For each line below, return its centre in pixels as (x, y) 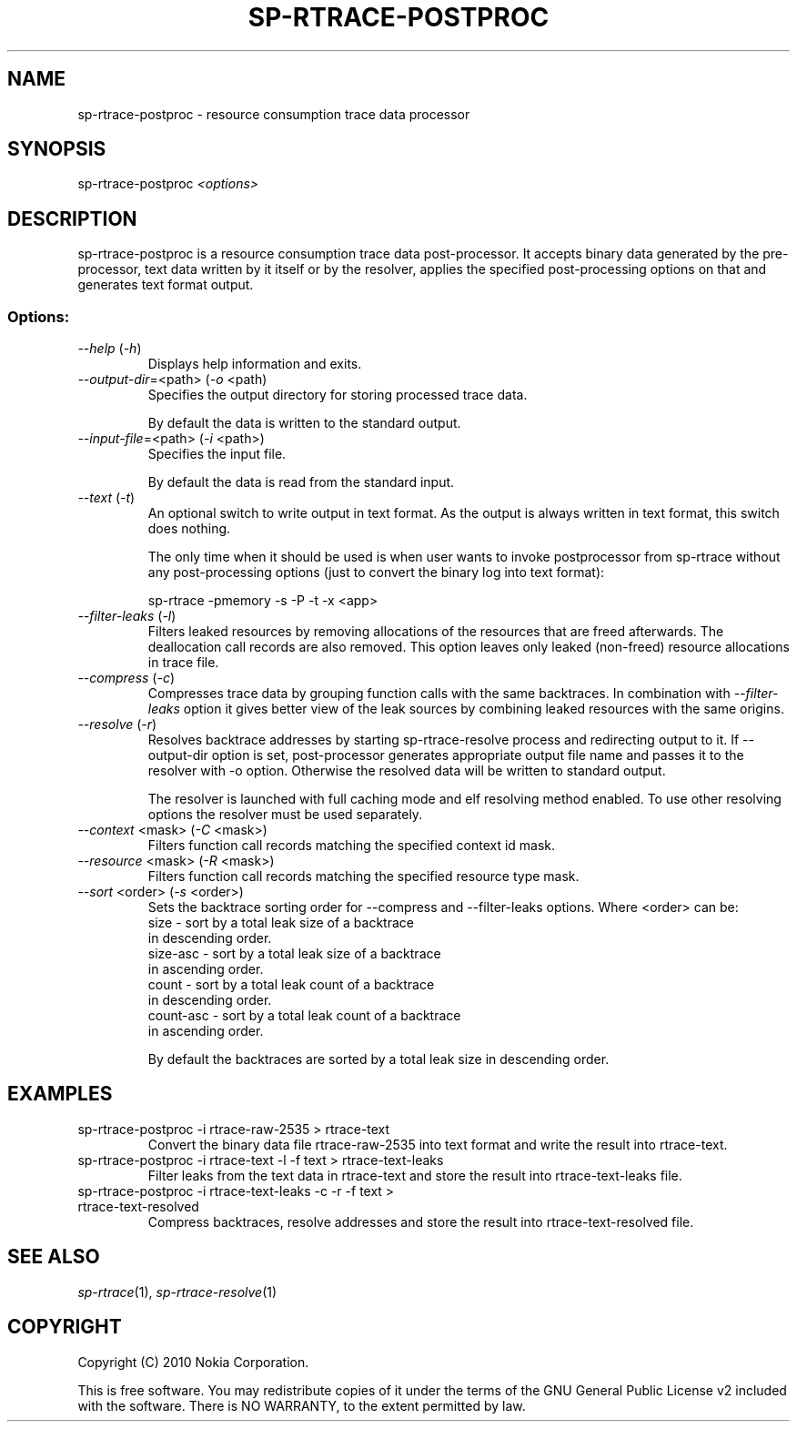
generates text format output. (166, 285)
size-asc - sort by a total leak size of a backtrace (294, 954)
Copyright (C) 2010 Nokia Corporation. (193, 1362)
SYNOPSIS (57, 149)
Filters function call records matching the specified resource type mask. (363, 877)
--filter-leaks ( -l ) (127, 616)
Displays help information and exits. (255, 364)
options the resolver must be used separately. (285, 815)
